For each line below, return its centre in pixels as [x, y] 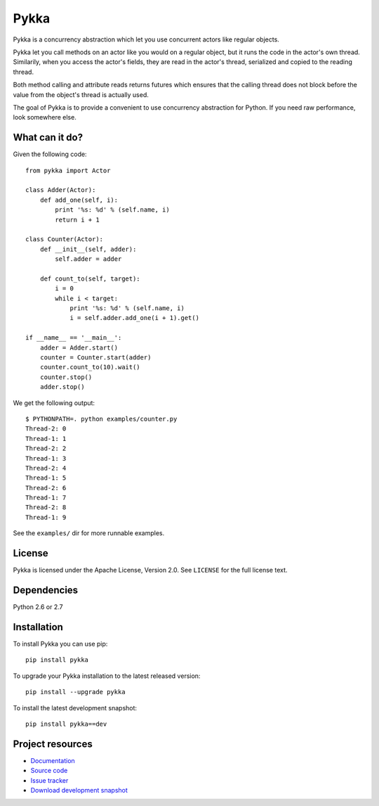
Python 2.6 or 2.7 [38, 607]
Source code [49, 771]
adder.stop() [62, 387]
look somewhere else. [45, 117]
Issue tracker [49, 780]
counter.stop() [66, 377]
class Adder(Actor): [61, 190]
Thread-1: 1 [46, 439]
